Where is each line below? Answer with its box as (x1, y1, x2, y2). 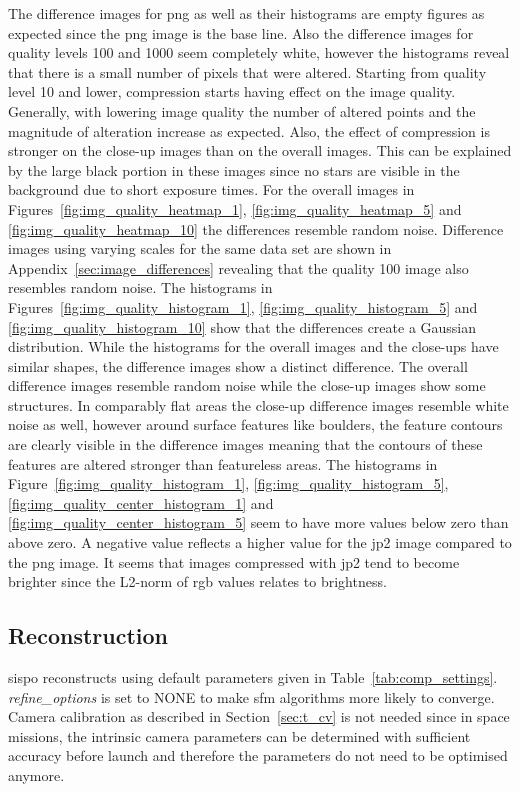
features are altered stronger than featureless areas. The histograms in (8, 453, 438, 474)
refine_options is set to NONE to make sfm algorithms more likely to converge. (8, 686, 495, 707)
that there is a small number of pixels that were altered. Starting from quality (8, 61, 487, 82)
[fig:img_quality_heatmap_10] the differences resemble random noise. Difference (8, 218, 504, 239)
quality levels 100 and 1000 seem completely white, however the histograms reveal (8, 42, 510, 63)
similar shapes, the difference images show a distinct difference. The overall (8, 355, 468, 376)
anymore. (8, 764, 65, 785)
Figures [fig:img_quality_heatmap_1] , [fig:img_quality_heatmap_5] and (8, 198, 462, 219)
